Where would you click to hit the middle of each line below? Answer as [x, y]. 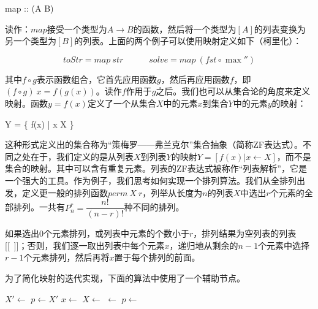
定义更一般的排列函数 [65, 192]
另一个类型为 [31, 41]
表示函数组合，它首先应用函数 [97, 79]
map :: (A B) [29, 8]
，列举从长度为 [172, 192]
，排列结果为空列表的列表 [245, 233]
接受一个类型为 [77, 29]
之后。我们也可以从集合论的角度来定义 [233, 91]
